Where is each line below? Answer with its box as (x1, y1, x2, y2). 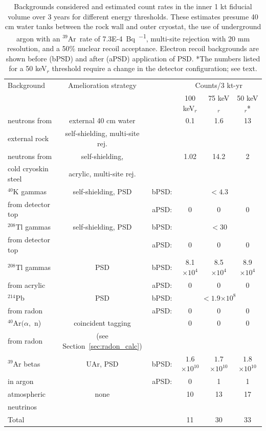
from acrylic (8, 279, 46, 290)
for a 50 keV (9, 63, 47, 74)
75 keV (208, 92, 230, 103)
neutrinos (8, 401, 37, 412)
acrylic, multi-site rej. (69, 168, 136, 179)
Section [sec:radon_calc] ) (62, 340, 142, 351)
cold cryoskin (8, 163, 49, 174)
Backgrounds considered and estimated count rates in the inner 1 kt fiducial (14, 1, 252, 11)
